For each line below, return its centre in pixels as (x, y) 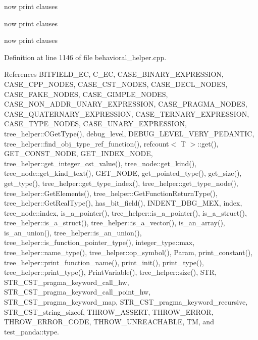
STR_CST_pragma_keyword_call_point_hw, (78, 292)
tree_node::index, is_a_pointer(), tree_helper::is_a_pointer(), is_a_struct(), (125, 212)
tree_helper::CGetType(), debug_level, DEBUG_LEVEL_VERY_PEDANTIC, (129, 133)
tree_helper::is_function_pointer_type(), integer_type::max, (99, 242)
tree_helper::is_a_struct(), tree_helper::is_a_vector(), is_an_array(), (115, 223)
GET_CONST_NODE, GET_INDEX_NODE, (79, 153)
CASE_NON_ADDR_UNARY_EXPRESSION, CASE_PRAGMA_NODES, (126, 104)
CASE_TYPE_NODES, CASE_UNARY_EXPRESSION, (95, 124)
